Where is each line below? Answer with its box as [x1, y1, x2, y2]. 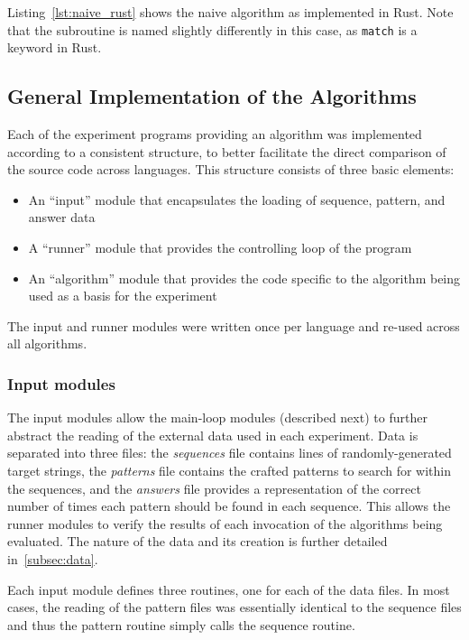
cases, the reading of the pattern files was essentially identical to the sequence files [7, 598, 462, 617]
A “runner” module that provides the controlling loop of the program [28, 238, 412, 257]
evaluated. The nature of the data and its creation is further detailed [7, 532, 388, 551]
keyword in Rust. [7, 38, 102, 57]
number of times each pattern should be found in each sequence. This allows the [7, 496, 451, 515]
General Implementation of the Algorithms [7, 82, 417, 110]
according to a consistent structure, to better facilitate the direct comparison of [7, 142, 446, 161]
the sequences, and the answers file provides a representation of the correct [7, 478, 421, 497]
